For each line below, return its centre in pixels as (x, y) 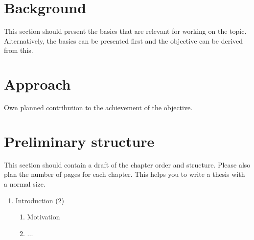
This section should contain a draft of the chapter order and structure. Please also (127, 164)
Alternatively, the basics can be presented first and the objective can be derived (124, 40)
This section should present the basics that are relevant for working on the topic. (125, 31)
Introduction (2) (40, 200)
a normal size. (25, 183)
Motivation (44, 217)
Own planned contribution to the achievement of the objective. (98, 108)
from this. (19, 50)
